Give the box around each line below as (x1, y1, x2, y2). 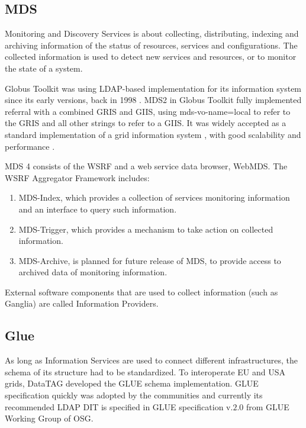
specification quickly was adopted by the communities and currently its (5, 389, 263, 401)
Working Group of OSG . (5, 412, 94, 424)
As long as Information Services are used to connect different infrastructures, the (5, 354, 298, 366)
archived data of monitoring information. (18, 266, 168, 278)
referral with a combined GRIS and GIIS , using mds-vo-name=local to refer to (5, 105, 291, 117)
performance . (5, 140, 55, 152)
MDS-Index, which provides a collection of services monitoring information (18, 191, 290, 204)
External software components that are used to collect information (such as (5, 285, 278, 298)
